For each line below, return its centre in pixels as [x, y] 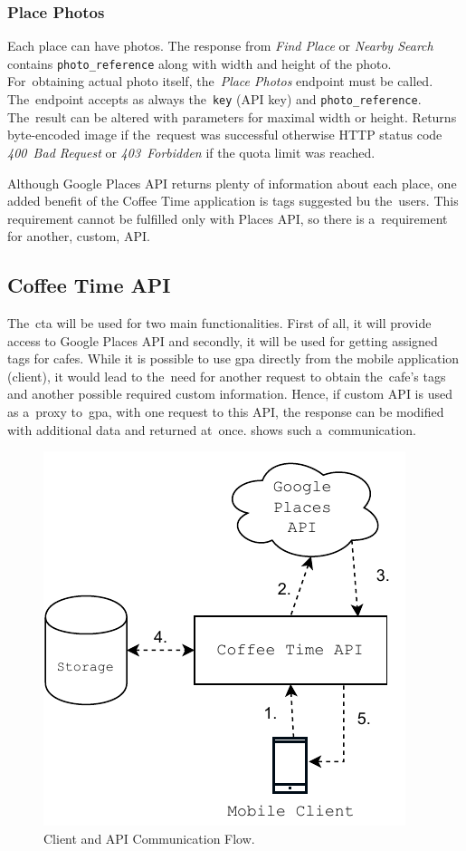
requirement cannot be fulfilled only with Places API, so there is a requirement [228, 218]
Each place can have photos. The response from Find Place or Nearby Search [220, 46]
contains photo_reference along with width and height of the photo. [200, 63]
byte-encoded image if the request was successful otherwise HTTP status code [225, 135]
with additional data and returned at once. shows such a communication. [212, 429]
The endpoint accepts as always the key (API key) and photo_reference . [214, 99]
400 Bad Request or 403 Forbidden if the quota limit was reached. [191, 152]
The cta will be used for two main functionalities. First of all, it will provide [219, 323]
